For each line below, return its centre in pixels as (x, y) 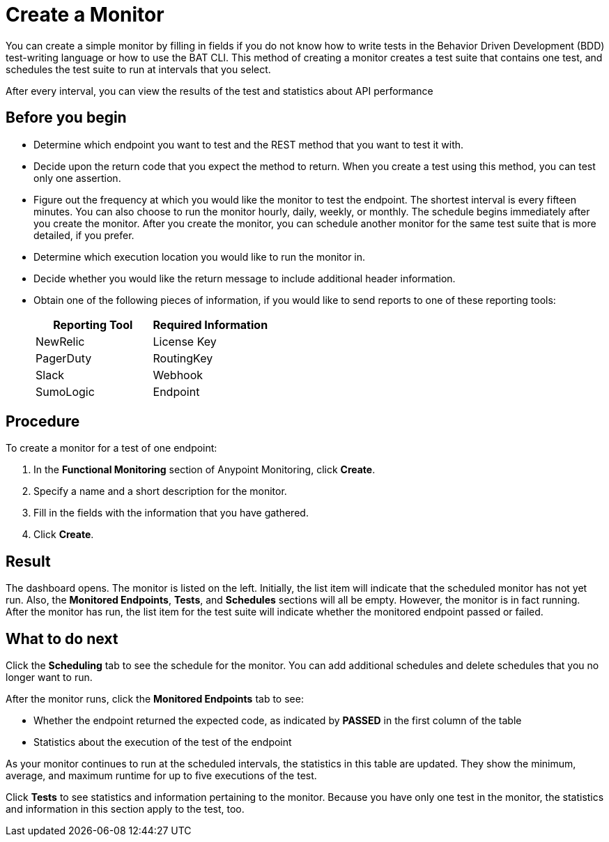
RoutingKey (183, 358)
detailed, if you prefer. (84, 235)
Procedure (43, 422)
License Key (185, 341)
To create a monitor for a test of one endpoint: (111, 448)
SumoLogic (65, 391)
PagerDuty (64, 358)
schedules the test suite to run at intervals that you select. (138, 69)
